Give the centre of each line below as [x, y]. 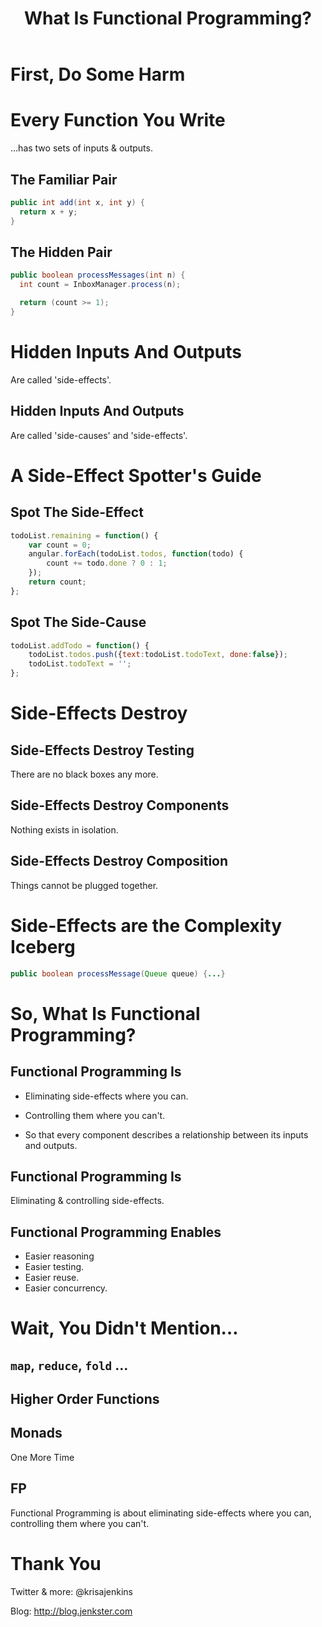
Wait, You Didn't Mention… [124, 1328]
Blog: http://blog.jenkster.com [71, 1611]
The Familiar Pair [64, 179]
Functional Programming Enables [116, 1232]
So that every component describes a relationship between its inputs [166, 1134]
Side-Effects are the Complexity [146, 925]
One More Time [42, 1457]
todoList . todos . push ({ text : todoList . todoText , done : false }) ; [158, 655]
